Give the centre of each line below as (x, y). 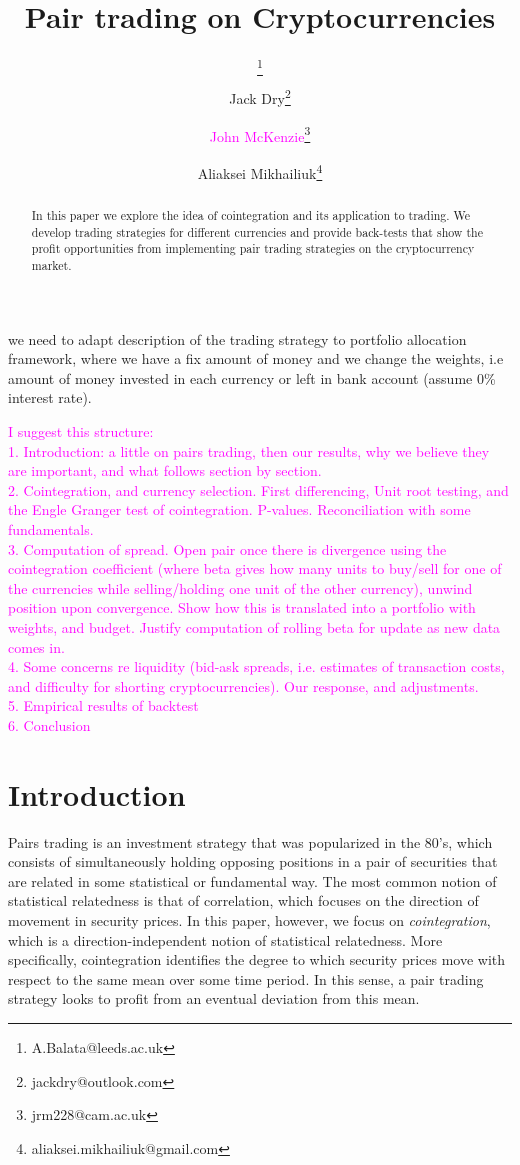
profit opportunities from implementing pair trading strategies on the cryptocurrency (253, 248)
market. (51, 264)
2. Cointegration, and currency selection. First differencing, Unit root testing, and (258, 489)
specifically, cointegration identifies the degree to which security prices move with (257, 959)
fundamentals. (51, 528)
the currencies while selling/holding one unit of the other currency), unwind (240, 587)
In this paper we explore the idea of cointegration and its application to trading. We (251, 215)
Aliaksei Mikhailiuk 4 (260, 171)
